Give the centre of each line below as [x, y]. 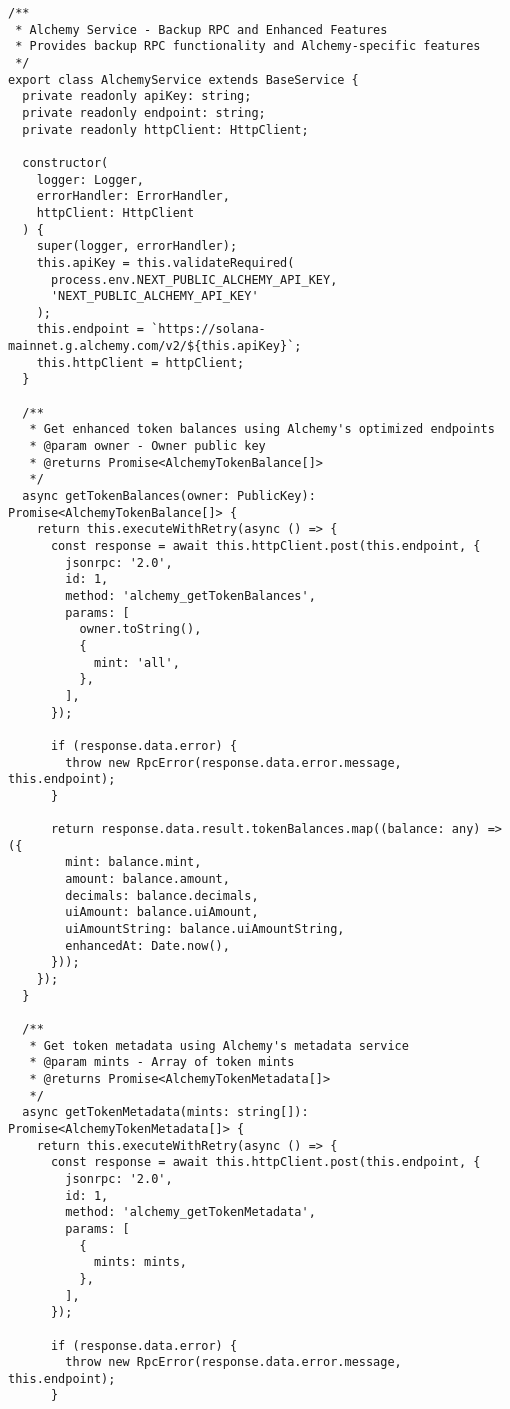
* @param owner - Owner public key [147, 446]
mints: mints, [140, 1262]
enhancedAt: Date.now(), [147, 945]
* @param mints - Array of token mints [162, 1062]
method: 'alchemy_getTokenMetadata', [190, 1212]
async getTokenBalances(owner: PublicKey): [169, 496]
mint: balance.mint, [133, 862]
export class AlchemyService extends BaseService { [183, 79]
